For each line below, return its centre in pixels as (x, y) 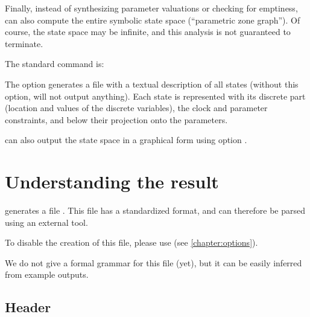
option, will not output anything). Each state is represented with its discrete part (155, 96)
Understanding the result (112, 181)
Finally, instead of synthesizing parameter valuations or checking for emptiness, (151, 8)
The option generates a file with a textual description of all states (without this (152, 84)
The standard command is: (55, 64)
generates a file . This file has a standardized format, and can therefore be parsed (155, 210)
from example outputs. (47, 274)
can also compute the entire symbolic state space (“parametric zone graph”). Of (153, 20)
